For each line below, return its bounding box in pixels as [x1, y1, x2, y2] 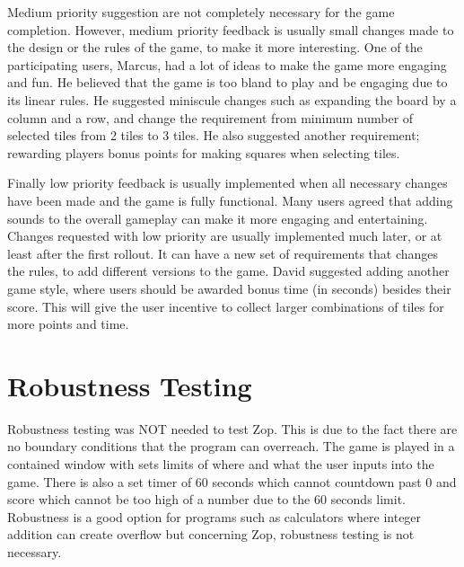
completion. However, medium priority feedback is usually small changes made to [7, 20, 454, 39]
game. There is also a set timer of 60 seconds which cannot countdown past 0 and [7, 472, 457, 491]
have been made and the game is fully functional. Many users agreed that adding [7, 190, 453, 209]
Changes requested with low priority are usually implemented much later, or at [7, 226, 442, 245]
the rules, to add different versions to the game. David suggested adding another [7, 261, 450, 280]
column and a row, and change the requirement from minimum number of [7, 108, 414, 127]
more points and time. [7, 315, 129, 333]
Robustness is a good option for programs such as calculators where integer [7, 507, 422, 526]
